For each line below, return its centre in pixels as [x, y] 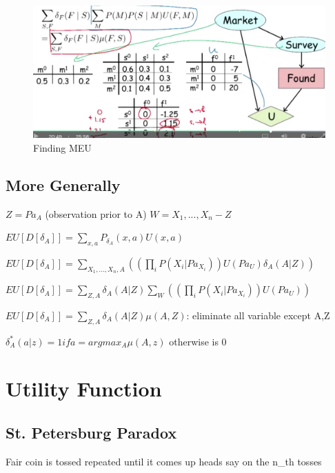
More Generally [63, 184]
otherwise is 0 [198, 341]
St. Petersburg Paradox [91, 433]
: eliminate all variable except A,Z [258, 315]
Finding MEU [62, 147]
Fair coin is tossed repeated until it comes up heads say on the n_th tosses [164, 461]
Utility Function [84, 389]
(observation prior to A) [96, 213]
